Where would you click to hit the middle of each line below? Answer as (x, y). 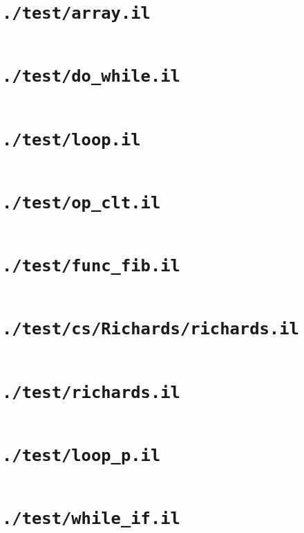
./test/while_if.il (91, 519)
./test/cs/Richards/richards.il (151, 329)
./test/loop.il (72, 139)
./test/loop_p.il (82, 455)
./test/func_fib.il (91, 266)
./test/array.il (76, 13)
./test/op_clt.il (82, 202)
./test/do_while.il (91, 76)
